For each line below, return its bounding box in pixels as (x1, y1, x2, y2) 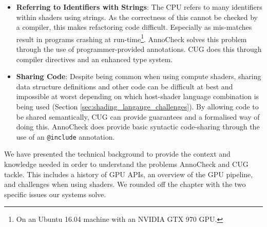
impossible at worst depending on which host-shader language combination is (16, 91, 259, 102)
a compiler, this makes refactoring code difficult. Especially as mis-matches (16, 22, 252, 32)
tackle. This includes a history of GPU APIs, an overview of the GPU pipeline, (4, 168, 253, 179)
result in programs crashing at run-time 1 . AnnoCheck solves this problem (16, 32, 247, 44)
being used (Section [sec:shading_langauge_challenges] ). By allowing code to (16, 101, 259, 111)
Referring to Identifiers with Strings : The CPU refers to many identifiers (16, 2, 262, 12)
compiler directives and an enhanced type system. (16, 53, 173, 64)
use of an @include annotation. (16, 131, 115, 142)
